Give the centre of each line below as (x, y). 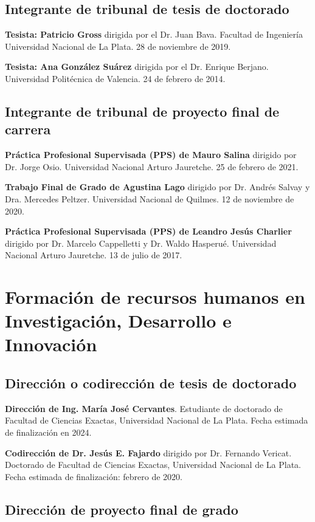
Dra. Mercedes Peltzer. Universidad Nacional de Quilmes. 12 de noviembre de (150, 198)
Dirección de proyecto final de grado (122, 509)
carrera (28, 129)
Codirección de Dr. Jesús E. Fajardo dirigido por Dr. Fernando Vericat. (148, 452)
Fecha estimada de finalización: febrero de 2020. (94, 476)
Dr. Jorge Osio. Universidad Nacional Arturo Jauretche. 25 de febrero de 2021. (152, 166)
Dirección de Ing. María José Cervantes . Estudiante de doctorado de (144, 408)
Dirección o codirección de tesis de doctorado (151, 383)
